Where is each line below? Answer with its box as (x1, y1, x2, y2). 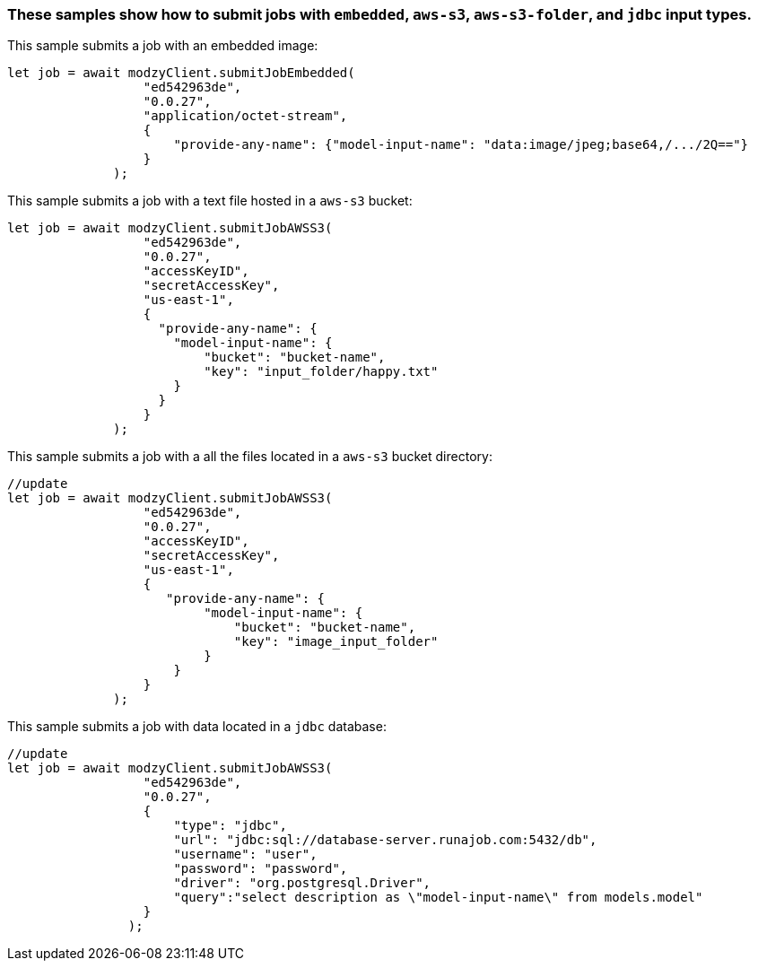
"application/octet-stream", (143, 109, 348, 124)
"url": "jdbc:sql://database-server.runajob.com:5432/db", (173, 833, 597, 848)
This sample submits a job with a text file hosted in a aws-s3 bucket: (7, 193, 413, 209)
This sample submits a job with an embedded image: (7, 38, 318, 54)
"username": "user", (173, 847, 318, 862)
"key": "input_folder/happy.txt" (204, 364, 439, 379)
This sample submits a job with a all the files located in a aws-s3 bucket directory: (7, 449, 492, 465)
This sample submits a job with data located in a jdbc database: (7, 719, 387, 735)
